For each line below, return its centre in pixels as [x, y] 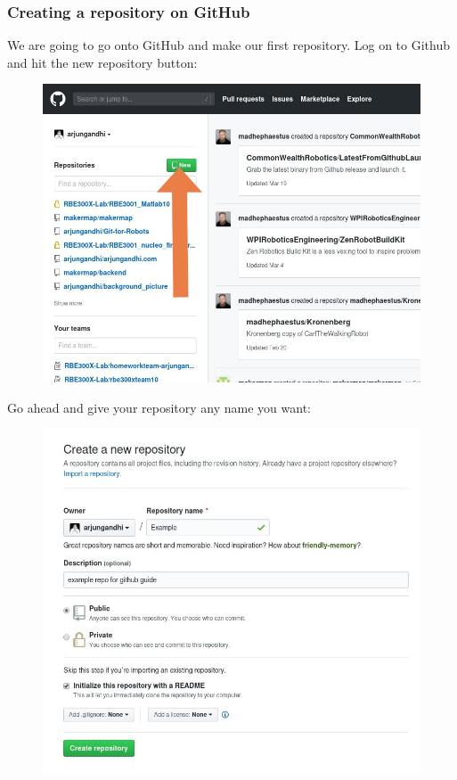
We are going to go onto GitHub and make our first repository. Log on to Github [228, 45]
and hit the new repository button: [102, 62]
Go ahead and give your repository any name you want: [159, 407]
